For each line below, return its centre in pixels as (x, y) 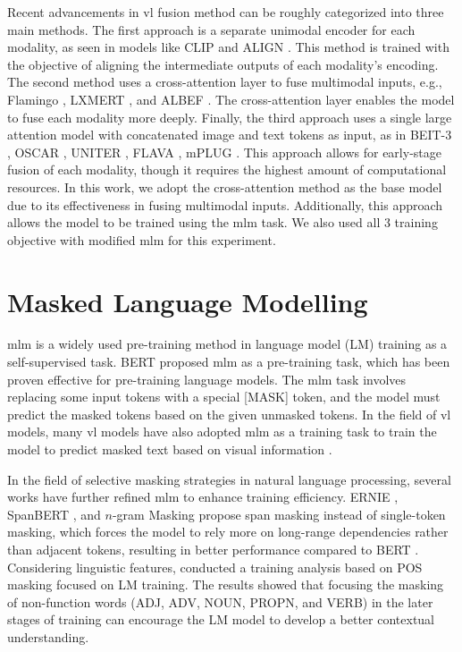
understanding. (48, 636)
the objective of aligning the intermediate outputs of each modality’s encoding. (223, 64)
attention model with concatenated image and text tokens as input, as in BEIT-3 (230, 135)
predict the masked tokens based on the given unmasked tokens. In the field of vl (229, 414)
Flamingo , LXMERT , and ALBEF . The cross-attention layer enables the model (231, 99)
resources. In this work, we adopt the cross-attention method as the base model (225, 186)
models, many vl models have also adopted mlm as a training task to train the (222, 432)
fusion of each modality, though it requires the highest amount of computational (227, 169)
